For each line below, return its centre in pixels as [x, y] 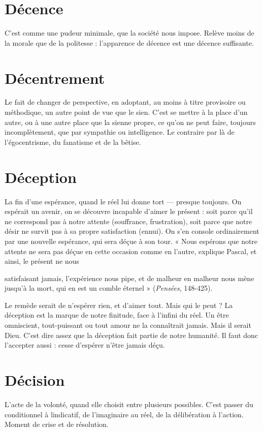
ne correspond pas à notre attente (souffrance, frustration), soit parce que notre [128, 221]
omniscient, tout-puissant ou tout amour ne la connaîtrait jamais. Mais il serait [128, 325]
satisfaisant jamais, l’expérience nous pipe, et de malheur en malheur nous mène [129, 278]
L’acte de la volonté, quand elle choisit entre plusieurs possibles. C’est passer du [129, 404]
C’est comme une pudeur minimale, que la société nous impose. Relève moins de [129, 33]
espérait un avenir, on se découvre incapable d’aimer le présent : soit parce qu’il [129, 211]
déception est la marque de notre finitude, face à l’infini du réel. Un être [117, 315]
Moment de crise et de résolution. [57, 424]
